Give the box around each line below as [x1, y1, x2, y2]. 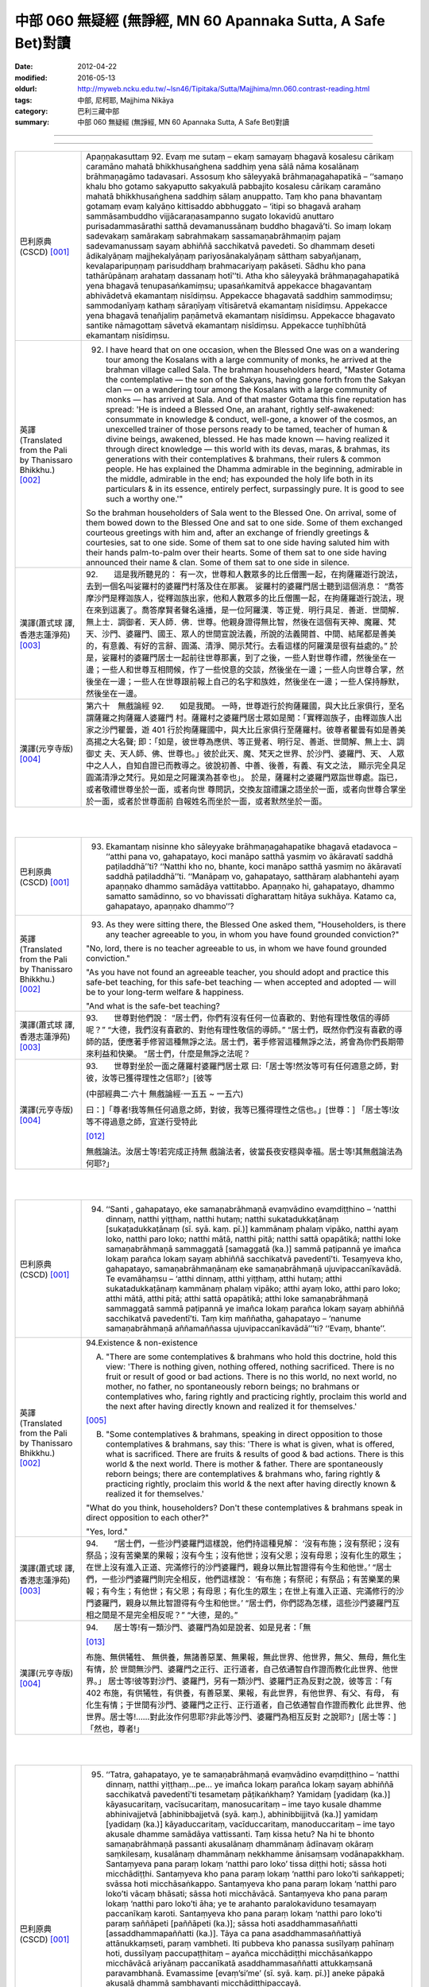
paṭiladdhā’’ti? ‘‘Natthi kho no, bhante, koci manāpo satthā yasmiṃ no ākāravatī [106, 861, 402, 872]
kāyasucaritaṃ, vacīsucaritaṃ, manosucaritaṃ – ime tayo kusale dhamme [106, 1799, 381, 1810]
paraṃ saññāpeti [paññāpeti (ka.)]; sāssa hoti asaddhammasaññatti [106, 1918, 357, 1929]
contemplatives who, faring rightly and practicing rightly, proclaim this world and [106, 1391, 407, 1402]
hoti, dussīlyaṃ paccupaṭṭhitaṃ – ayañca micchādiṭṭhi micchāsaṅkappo [106, 1948, 373, 1959]
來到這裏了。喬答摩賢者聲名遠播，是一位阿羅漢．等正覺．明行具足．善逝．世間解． [94, 604, 404, 615]
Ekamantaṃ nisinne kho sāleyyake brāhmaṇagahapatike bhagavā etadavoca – [106, 841, 397, 852]
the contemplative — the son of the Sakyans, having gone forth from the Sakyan [106, 374, 406, 385]
